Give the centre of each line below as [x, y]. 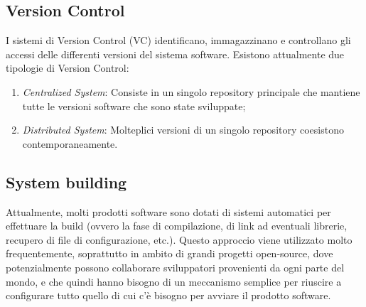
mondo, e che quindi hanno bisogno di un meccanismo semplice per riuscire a [174, 281]
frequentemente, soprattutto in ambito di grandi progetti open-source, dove [169, 253]
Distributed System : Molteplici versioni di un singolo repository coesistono [183, 130]
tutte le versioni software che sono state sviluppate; [134, 106]
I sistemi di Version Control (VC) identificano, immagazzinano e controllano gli [178, 40]
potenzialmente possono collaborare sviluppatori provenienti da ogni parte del [175, 267]
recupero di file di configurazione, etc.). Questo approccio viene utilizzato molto [179, 239]
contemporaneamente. [70, 143]
